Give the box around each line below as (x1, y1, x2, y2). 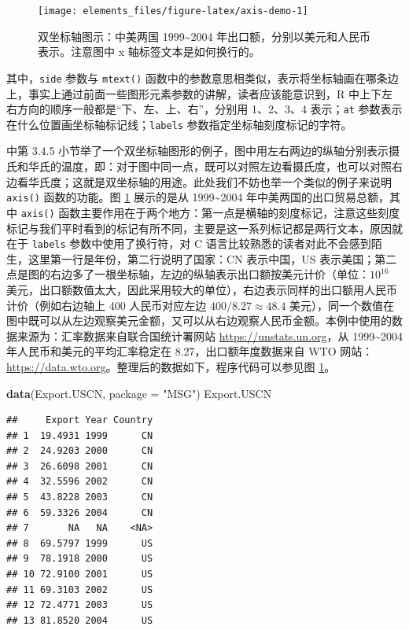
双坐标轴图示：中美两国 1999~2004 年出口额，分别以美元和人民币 (38, 28, 371, 44)
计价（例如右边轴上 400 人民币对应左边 (6, 297, 207, 313)
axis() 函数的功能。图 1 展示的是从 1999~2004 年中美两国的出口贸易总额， (6, 189, 390, 205)
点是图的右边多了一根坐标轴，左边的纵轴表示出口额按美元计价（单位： (6, 266, 370, 282)
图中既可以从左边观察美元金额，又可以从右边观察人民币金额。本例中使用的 (6, 312, 392, 329)
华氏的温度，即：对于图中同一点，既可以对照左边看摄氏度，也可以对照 (28, 158, 392, 174)
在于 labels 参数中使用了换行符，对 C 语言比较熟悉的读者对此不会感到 (6, 235, 371, 252)
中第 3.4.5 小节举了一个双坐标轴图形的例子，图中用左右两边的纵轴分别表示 (6, 142, 389, 159)
